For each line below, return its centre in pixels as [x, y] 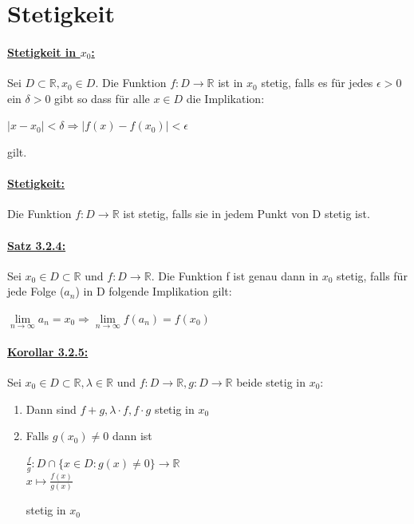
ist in [231, 83]
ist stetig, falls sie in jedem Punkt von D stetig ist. [246, 214]
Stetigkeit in [42, 52]
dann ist [132, 436]
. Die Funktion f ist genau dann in [235, 275]
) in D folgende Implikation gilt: [154, 291]
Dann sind [51, 409]
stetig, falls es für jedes [317, 83]
